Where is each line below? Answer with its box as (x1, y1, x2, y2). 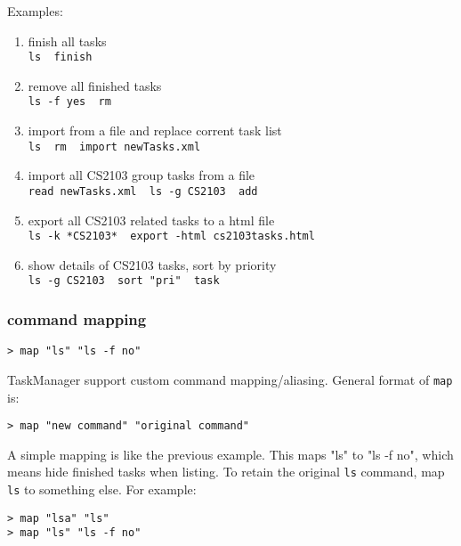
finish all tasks (28, 31, 107, 50)
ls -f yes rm (28, 95, 111, 109)
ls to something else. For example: (7, 480, 197, 499)
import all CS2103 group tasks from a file (28, 166, 255, 184)
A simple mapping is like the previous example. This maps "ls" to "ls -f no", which (7, 444, 454, 463)
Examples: (7, 2, 63, 20)
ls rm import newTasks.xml (28, 140, 201, 153)
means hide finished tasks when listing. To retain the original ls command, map (7, 462, 445, 481)
